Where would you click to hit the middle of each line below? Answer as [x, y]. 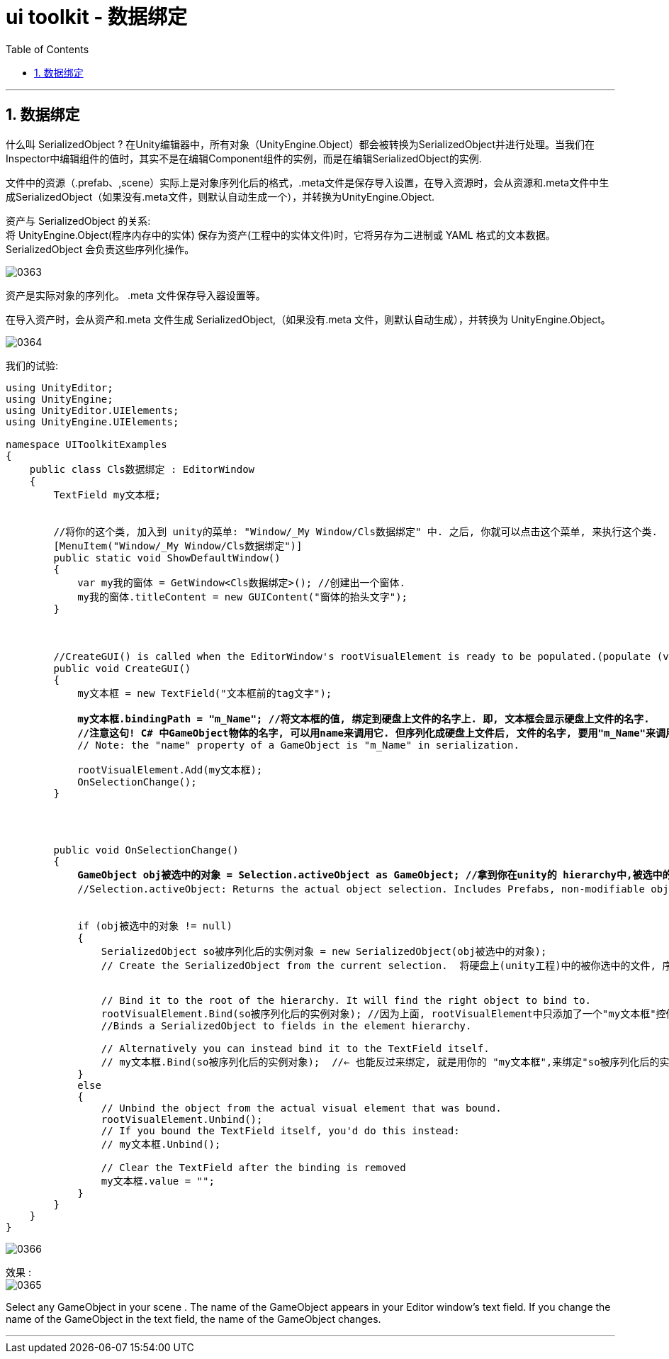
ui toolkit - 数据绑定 [97, 17]
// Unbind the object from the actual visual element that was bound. [301, 1108]
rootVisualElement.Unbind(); [182, 1119]
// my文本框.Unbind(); [161, 1144]
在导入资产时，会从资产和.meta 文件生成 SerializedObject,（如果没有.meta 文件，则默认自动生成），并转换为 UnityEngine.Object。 [308, 319]
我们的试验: [32, 365]
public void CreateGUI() [122, 668]
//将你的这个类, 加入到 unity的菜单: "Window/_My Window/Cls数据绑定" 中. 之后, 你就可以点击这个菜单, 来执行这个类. [355, 531]
